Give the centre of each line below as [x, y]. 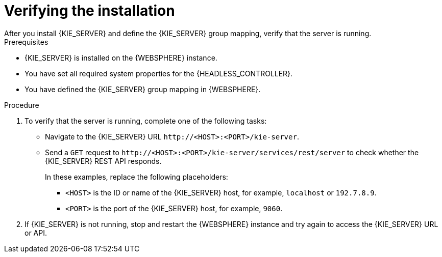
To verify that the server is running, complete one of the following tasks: [146, 121]
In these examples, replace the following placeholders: [137, 177]
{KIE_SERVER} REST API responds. [103, 161]
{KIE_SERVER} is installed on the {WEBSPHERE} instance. [121, 58]
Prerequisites [26, 42]
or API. [36, 233]
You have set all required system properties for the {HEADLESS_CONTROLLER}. [159, 73]
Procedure [22, 105]
